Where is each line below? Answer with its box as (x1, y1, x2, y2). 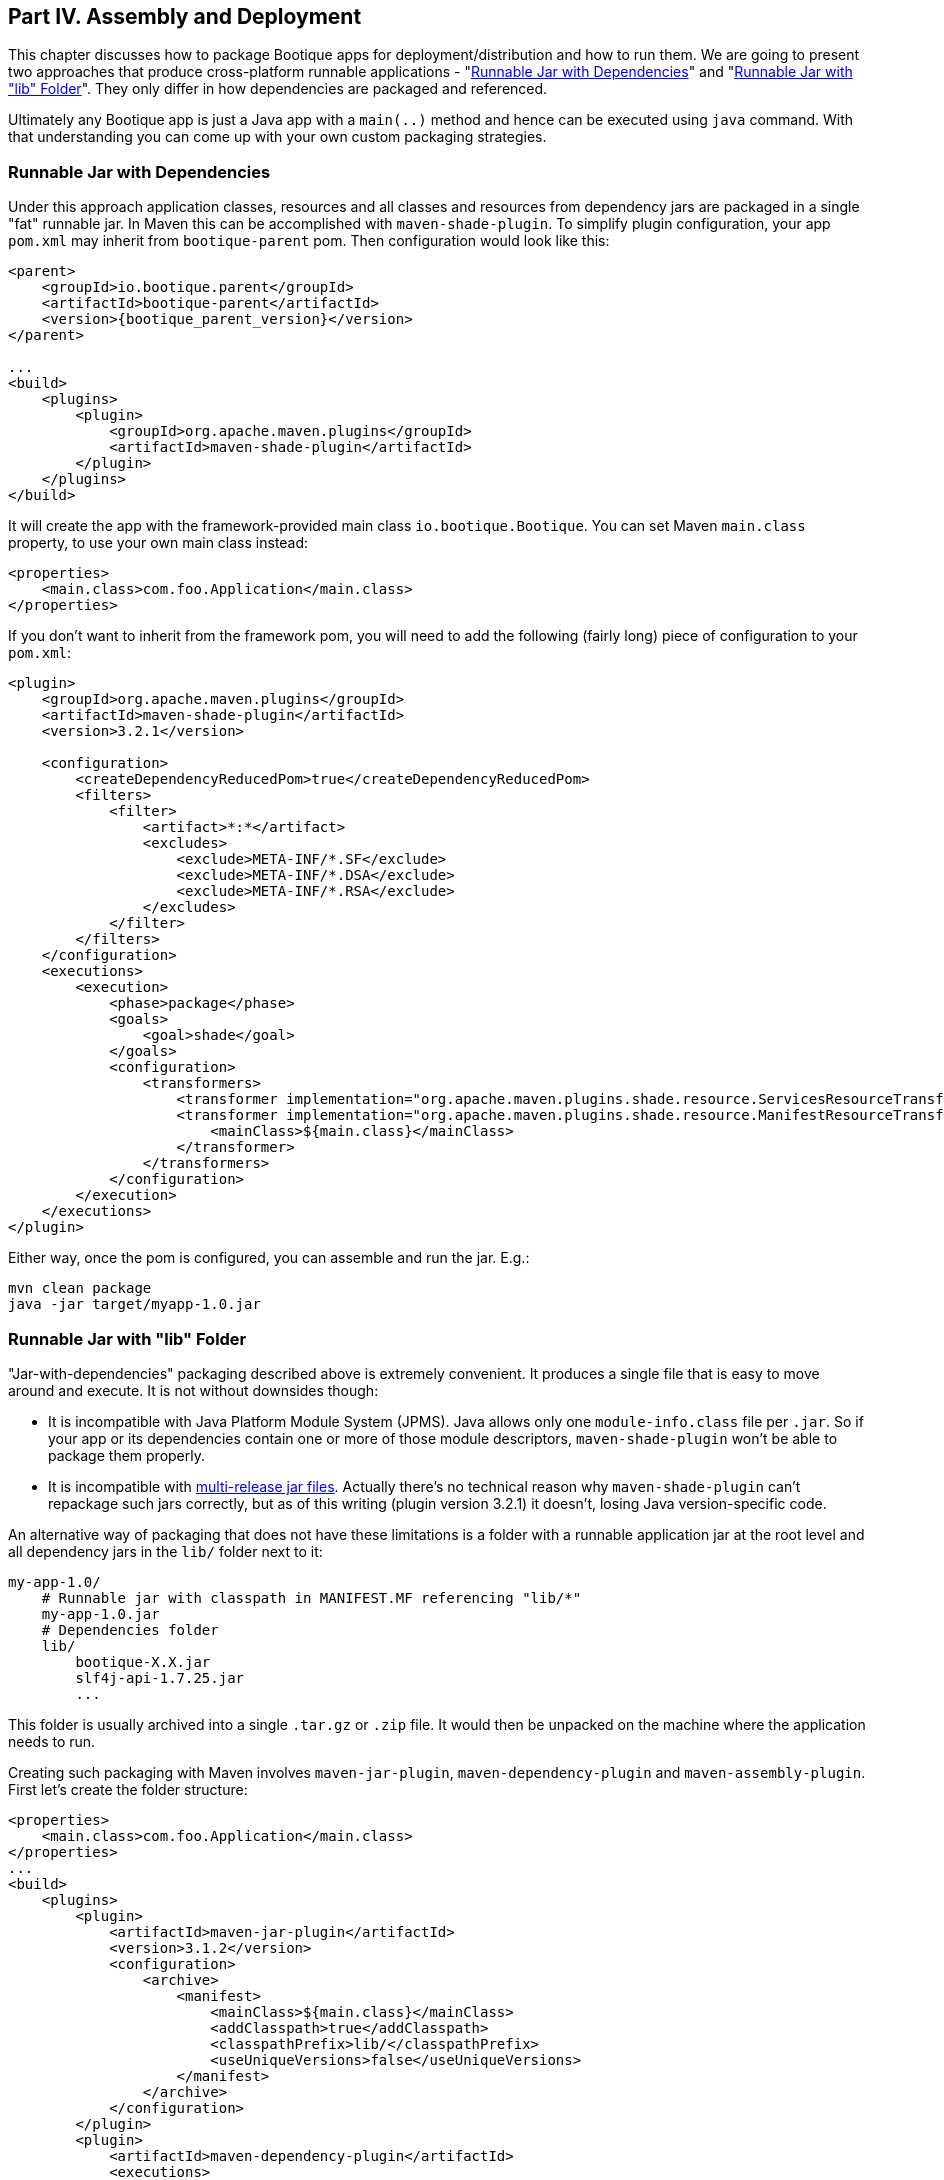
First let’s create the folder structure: (8, 1780, 248, 1798)
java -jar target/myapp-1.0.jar (8, 1296, 261, 1313)
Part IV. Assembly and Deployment (8, 4, 362, 29)
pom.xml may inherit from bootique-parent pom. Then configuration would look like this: (8, 232, 610, 250)
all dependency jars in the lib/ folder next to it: (8, 1542, 323, 1560)
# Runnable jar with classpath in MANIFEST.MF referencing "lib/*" (41, 1589, 582, 1606)
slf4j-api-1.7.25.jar (75, 1669, 245, 1686)
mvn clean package (8, 1280, 152, 1297)
